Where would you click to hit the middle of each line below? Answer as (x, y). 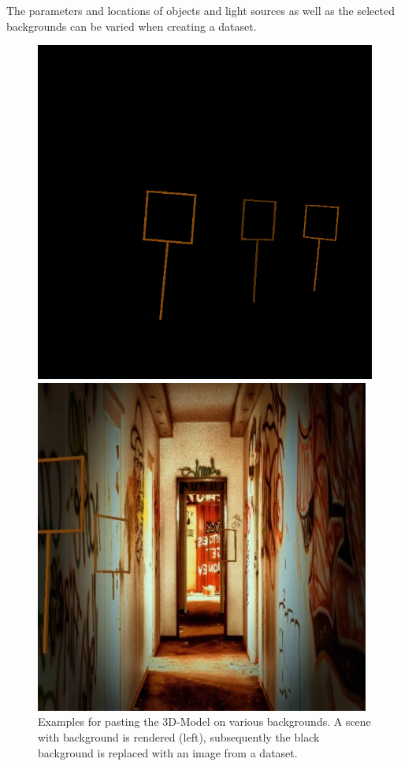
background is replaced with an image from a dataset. (168, 752)
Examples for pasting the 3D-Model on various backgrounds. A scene (204, 721)
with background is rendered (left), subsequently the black (179, 736)
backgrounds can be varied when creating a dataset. (132, 26)
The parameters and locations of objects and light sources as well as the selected (200, 10)
